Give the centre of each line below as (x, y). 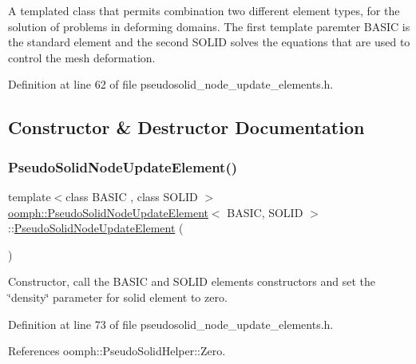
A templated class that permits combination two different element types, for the (204, 10)
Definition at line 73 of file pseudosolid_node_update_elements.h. (171, 324)
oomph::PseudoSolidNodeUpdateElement (108, 212)
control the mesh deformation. (82, 57)
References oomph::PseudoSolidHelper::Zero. (117, 351)
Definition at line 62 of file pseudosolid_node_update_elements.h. (171, 84)
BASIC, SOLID (265, 212)
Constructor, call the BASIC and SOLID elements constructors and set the (192, 281)
